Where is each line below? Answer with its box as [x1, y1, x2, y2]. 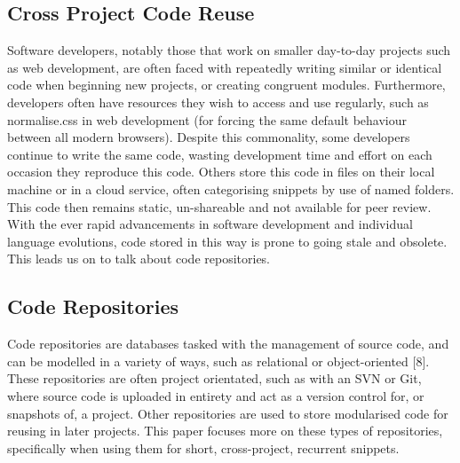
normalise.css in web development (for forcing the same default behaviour [7, 110, 408, 129]
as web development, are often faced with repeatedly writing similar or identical [7, 58, 442, 76]
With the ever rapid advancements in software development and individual [7, 215, 413, 233]
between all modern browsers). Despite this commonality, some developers [7, 128, 410, 146]
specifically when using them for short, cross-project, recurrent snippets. [7, 438, 400, 457]
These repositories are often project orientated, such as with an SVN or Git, [7, 369, 422, 388]
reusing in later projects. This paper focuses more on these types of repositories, [7, 421, 443, 440]
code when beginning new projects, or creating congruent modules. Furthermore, [7, 75, 446, 94]
